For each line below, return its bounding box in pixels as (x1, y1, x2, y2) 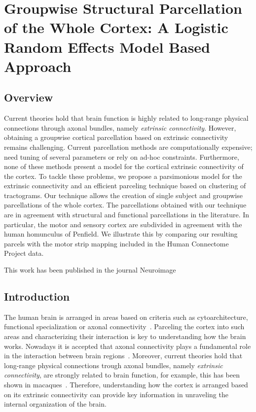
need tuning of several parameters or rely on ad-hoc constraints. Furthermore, (4, 151, 239, 162)
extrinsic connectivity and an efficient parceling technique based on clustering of (4, 180, 246, 191)
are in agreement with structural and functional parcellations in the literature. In (4, 209, 250, 220)
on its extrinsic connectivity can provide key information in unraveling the (4, 389, 228, 399)
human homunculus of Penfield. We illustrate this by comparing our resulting (4, 229, 238, 239)
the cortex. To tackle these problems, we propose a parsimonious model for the (4, 171, 242, 181)
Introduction (4, 289, 70, 304)
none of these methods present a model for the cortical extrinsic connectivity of (4, 161, 244, 172)
